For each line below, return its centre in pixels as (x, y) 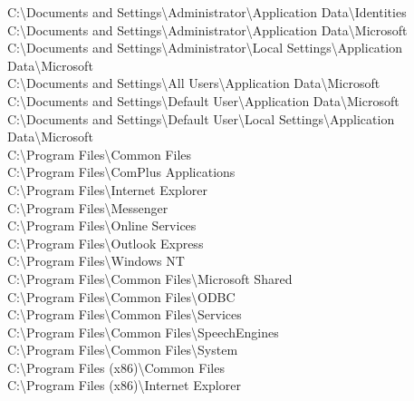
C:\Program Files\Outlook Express (106, 243)
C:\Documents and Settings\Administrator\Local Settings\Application (205, 48)
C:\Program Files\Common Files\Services (125, 314)
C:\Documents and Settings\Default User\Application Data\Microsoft (203, 100)
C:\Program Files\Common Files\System (123, 350)
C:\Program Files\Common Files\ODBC (121, 296)
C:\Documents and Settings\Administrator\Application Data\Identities (207, 12)
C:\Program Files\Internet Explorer (107, 189)
